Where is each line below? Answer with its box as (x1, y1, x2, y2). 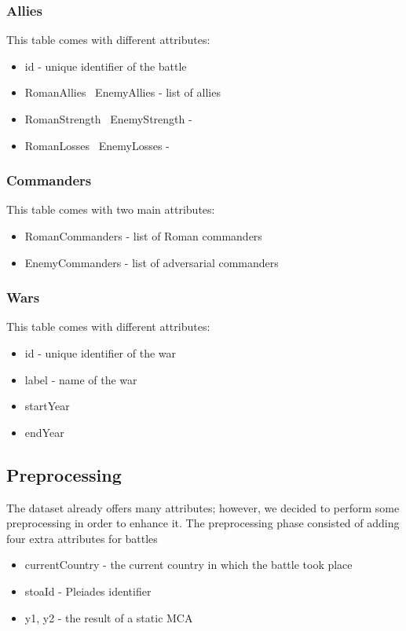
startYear (24, 398, 70, 414)
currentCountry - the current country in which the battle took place (24, 556, 353, 573)
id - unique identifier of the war (24, 345, 177, 361)
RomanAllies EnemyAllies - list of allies (24, 84, 221, 101)
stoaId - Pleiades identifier (24, 582, 152, 599)
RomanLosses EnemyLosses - (24, 137, 170, 153)
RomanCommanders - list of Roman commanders (24, 228, 262, 244)
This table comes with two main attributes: (6, 201, 215, 218)
